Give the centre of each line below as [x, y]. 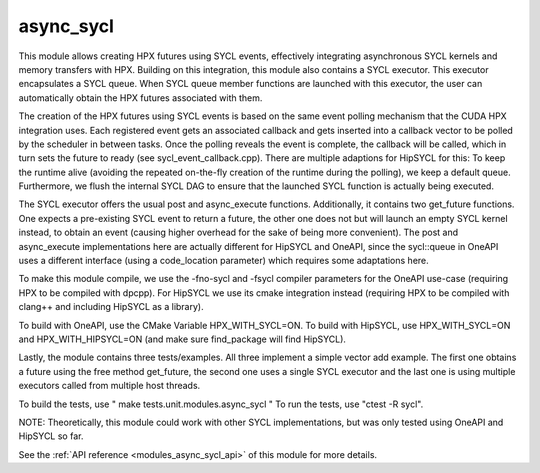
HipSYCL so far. [51, 436]
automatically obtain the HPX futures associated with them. [140, 97]
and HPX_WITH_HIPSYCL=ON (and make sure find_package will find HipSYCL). [182, 339]
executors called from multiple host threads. [109, 386]
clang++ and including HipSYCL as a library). [111, 307]
